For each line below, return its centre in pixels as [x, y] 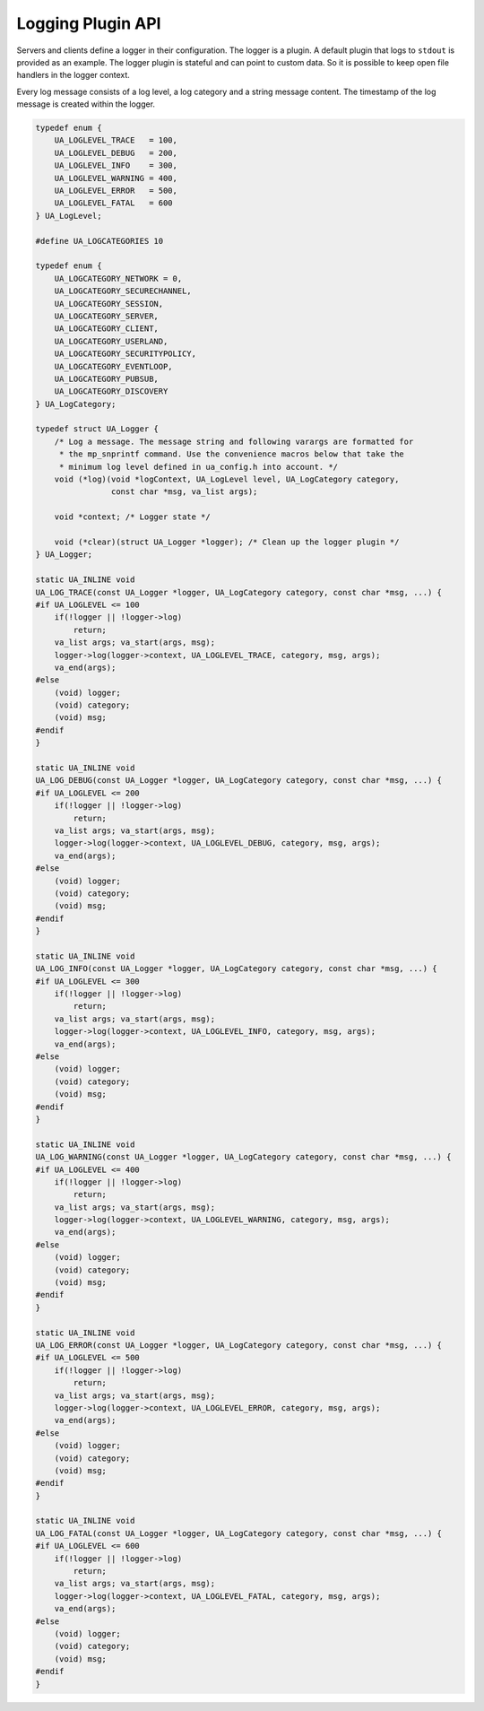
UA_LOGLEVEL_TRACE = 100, [116, 140]
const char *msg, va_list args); [184, 492]
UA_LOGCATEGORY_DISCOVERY [111, 391]
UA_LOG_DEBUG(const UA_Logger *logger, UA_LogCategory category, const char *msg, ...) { [239, 781]
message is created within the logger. [86, 104]
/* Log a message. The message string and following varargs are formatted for [234, 441]
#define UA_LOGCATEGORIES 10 [99, 241]
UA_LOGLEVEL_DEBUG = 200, [116, 153]
